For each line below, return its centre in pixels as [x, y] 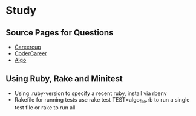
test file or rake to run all [45, 107]
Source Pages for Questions [60, 33]
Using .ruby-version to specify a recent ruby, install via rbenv [90, 93]
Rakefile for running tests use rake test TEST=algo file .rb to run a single [102, 100]
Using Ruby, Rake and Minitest [64, 79]
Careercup [28, 47]
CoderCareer [31, 53]
